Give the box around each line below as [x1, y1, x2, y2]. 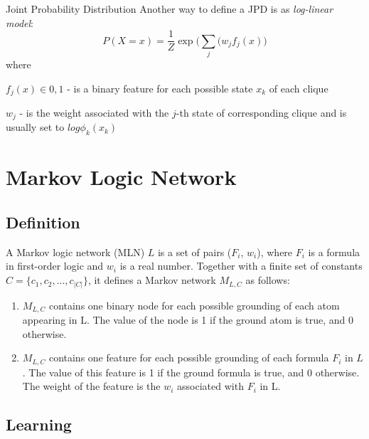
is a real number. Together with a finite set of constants [119, 258, 363, 273]
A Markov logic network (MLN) [6, 244, 145, 259]
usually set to [6, 120, 65, 134]
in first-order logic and [6, 258, 104, 273]
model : [6, 15, 33, 30]
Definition [6, 211, 80, 233]
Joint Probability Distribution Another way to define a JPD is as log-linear [6, 1, 333, 16]
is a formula [308, 244, 360, 259]
